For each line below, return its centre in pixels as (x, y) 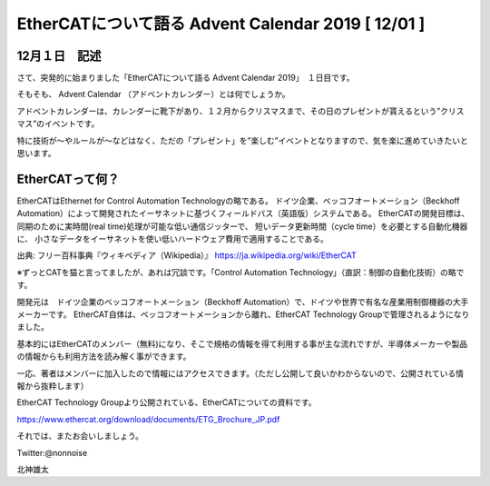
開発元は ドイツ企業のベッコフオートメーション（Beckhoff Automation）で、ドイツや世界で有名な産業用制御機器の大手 (243, 302)
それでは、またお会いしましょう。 (80, 436)
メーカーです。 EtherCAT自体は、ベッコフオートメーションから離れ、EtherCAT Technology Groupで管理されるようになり (243, 314)
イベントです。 (72, 124)
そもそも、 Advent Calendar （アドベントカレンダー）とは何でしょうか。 (153, 94)
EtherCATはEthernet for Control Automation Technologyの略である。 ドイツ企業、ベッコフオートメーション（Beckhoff (238, 201)
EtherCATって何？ (68, 179)
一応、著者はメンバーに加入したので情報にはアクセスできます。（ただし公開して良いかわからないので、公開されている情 (240, 373)
